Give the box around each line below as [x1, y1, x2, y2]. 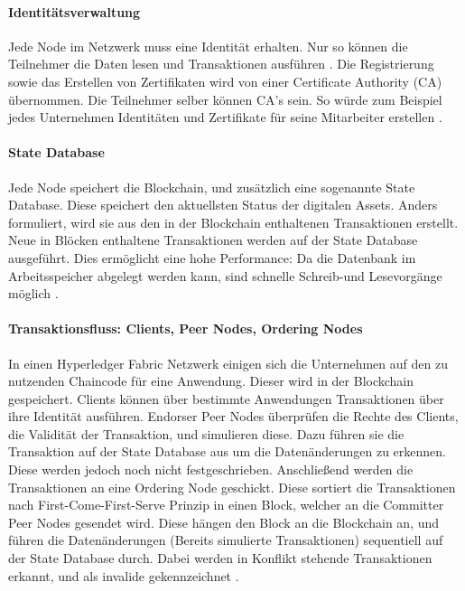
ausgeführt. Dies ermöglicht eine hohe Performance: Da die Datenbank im [8, 248, 416, 267]
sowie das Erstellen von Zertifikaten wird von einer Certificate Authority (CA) [8, 71, 442, 90]
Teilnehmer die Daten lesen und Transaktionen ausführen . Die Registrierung [8, 54, 434, 73]
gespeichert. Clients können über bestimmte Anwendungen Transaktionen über [8, 389, 444, 408]
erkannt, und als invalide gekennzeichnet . [8, 566, 239, 585]
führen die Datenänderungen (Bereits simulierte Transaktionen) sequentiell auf [8, 530, 443, 549]
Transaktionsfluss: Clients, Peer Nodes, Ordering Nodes [8, 319, 363, 338]
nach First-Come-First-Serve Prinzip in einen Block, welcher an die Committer [8, 495, 444, 514]
